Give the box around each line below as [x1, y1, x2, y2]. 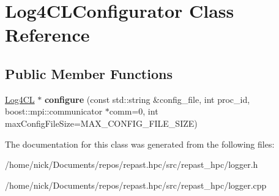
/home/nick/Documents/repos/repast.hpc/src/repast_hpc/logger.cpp [5, 178, 267, 191]
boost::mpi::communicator [5, 105, 103, 118]
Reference [5, 22, 90, 47]
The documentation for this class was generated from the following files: [5, 137, 275, 150]
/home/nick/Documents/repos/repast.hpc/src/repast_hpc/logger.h [5, 158, 258, 171]
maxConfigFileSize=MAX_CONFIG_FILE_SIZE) [5, 116, 198, 129]
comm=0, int [109, 105, 158, 118]
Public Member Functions [5, 64, 173, 83]
